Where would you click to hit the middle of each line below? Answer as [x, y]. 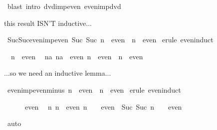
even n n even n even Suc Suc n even [103, 106]
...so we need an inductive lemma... [58, 73]
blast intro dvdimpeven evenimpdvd [64, 6]
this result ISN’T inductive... [48, 23]
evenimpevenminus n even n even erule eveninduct [94, 89]
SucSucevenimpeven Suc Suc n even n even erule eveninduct [110, 40]
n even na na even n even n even [77, 56]
